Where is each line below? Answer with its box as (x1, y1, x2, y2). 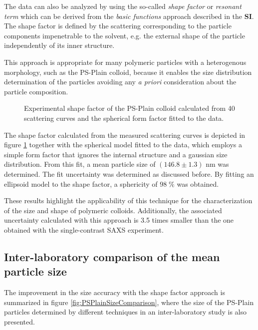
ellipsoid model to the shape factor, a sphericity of (4, 178, 158, 189)
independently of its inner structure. (4, 40, 115, 50)
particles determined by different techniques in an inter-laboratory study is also (4, 307, 247, 317)
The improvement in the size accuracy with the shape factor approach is (4, 287, 225, 298)
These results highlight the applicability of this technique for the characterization (4, 195, 253, 206)
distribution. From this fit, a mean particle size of (4, 159, 156, 169)
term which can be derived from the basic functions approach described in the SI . (4, 10, 254, 21)
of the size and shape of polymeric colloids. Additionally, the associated (4, 205, 222, 215)
